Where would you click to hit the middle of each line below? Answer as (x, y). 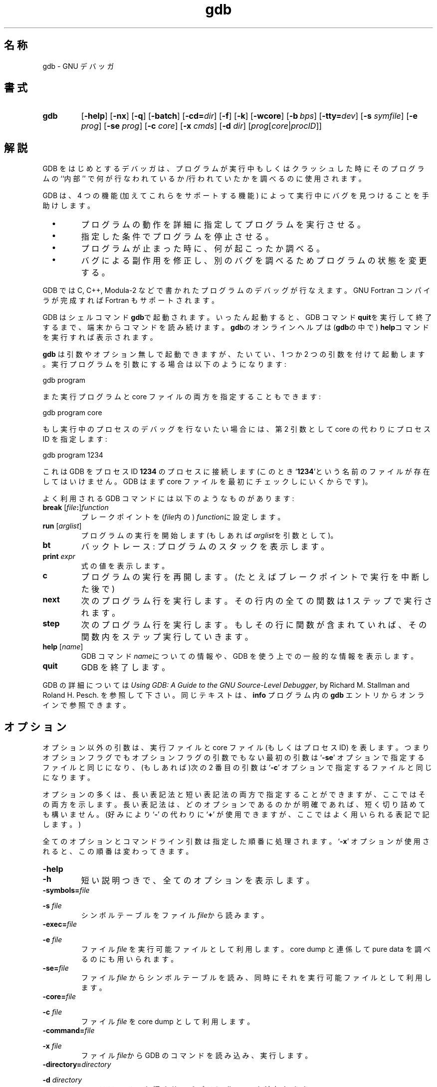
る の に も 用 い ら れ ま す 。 (129, 959)
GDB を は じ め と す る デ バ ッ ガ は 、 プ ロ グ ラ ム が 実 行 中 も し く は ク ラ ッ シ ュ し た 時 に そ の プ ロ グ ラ (233, 169)
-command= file (69, 1031)
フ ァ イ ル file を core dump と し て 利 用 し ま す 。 (168, 1022)
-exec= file (60, 924)
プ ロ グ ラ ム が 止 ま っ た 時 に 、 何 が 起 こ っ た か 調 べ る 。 (203, 249)
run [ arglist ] (62, 526)
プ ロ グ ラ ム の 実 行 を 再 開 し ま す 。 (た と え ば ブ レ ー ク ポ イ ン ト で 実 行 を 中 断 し (255, 577)
